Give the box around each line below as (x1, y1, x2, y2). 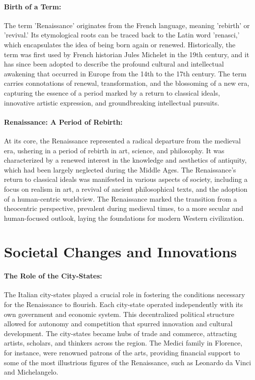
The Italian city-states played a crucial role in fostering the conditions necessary (4, 289, 245, 300)
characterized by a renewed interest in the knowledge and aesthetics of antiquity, (4, 155, 247, 165)
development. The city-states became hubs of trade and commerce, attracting (4, 328, 237, 338)
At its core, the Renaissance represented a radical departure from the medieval (4, 135, 241, 145)
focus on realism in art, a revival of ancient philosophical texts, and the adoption (4, 183, 248, 194)
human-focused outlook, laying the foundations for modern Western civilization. (4, 212, 245, 223)
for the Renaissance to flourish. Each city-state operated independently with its (4, 299, 243, 310)
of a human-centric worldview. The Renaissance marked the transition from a (4, 193, 237, 204)
